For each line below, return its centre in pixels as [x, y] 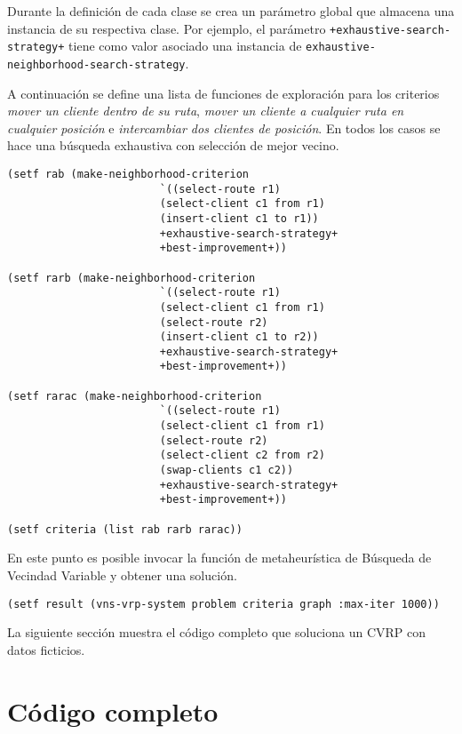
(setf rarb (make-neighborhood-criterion [131, 278]
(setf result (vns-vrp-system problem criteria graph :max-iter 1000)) [223, 604]
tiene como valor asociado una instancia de [185, 46]
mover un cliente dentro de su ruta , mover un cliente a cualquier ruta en [206, 111]
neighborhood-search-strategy [96, 64]
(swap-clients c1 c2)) [227, 471]
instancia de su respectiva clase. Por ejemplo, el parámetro [167, 28]
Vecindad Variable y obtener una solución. [122, 574]
